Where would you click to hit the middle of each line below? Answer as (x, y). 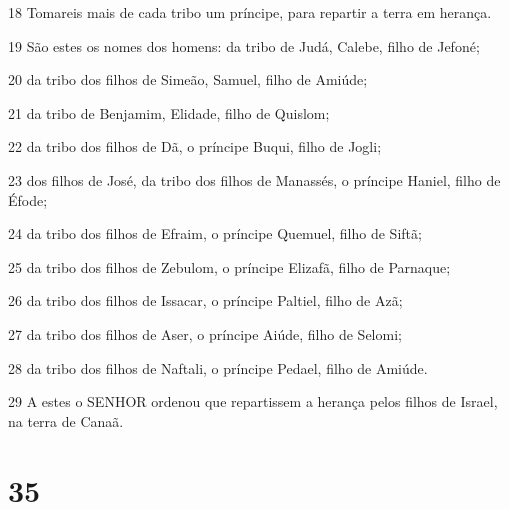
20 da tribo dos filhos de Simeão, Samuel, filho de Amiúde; (188, 79)
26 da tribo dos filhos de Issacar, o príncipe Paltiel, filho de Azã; (205, 300)
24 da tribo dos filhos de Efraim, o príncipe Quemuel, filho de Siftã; (215, 233)
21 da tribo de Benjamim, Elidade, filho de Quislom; (169, 112)
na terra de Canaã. (66, 420)
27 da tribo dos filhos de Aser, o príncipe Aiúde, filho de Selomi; (205, 333)
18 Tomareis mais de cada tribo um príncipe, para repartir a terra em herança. (250, 12)
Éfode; (28, 199)
